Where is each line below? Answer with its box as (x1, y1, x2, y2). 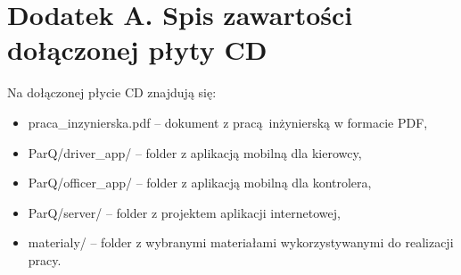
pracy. (28, 250, 62, 269)
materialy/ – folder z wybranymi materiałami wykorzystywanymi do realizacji (28, 233, 454, 252)
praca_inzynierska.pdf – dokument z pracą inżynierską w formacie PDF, (28, 112, 428, 131)
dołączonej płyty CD (7, 31, 268, 68)
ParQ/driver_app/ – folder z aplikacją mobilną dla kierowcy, (28, 143, 362, 162)
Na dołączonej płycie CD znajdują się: (7, 83, 217, 102)
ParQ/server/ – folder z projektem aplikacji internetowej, (28, 203, 341, 221)
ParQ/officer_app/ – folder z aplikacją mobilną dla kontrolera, (28, 173, 372, 192)
